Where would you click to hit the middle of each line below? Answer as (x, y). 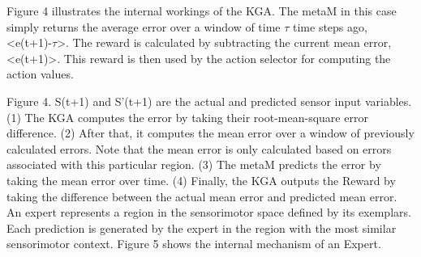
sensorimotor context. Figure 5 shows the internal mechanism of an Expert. (194, 244)
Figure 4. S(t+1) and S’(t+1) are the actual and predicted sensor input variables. (209, 101)
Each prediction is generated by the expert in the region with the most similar (202, 228)
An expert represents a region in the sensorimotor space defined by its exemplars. (209, 212)
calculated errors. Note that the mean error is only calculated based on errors (199, 148)
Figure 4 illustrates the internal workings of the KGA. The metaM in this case (202, 11)
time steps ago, (330, 26)
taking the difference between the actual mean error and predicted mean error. (202, 196)
